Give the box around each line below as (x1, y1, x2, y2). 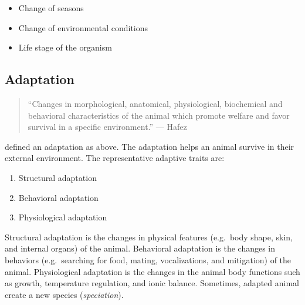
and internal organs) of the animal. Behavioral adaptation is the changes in (5, 242, 276, 254)
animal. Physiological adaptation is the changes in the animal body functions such (5, 265, 300, 277)
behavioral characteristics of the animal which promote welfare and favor (28, 109, 290, 121)
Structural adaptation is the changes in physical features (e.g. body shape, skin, (5, 230, 293, 243)
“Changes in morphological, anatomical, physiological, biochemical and (28, 97, 283, 109)
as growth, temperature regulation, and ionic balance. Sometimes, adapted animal (5, 277, 299, 289)
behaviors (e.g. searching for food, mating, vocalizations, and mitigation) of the (5, 253, 292, 266)
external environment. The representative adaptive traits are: (5, 152, 225, 164)
